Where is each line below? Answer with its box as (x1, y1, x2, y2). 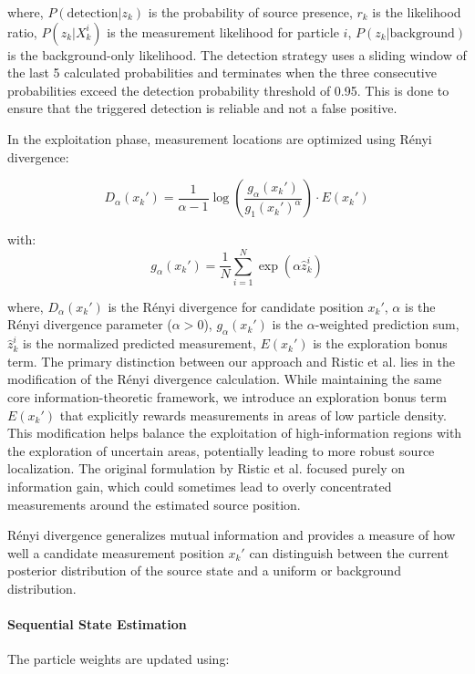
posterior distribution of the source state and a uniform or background (7, 561, 401, 580)
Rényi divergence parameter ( (7, 315, 172, 334)
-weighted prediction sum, (315, 315, 460, 334)
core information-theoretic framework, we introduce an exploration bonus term (7, 388, 447, 407)
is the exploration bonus (313, 334, 448, 353)
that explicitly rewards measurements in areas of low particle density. (59, 405, 447, 424)
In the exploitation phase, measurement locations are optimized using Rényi (7, 129, 432, 148)
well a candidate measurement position (7, 543, 224, 562)
